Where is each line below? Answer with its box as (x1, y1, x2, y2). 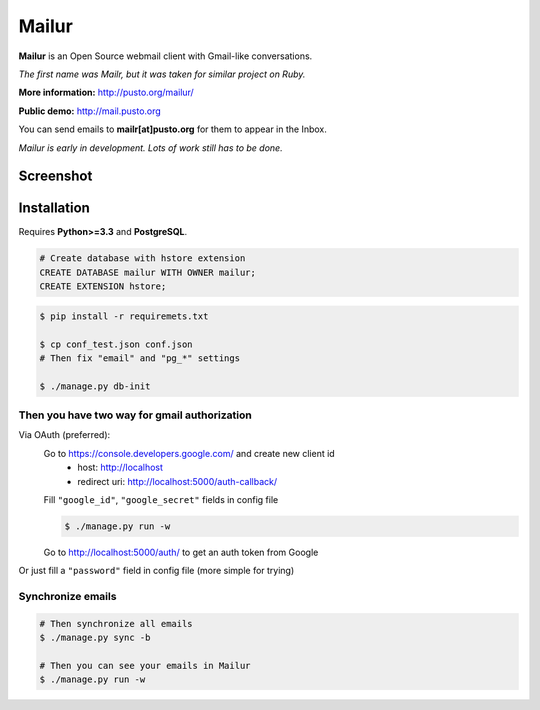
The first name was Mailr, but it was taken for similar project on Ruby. (18, 68, 306, 80)
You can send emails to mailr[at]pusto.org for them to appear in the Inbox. (18, 123, 327, 135)
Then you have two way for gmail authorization (18, 408, 252, 422)
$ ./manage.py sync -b (39, 632, 151, 644)
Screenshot (18, 168, 93, 185)
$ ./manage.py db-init (39, 380, 151, 392)
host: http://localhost (77, 461, 164, 474)
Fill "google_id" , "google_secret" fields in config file (43, 494, 279, 506)
